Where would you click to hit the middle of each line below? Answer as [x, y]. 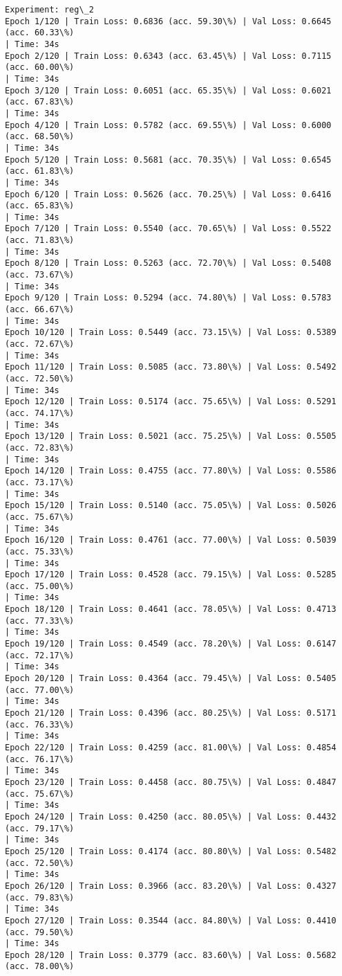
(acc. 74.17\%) [40, 413]
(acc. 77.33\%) [40, 621]
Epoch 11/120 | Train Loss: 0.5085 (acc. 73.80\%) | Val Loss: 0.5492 [171, 367]
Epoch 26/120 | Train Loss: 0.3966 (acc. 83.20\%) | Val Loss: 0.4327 [171, 886]
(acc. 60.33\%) [40, 33]
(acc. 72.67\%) [40, 344]
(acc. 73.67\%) [40, 275]
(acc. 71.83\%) [40, 241]
